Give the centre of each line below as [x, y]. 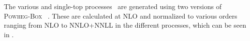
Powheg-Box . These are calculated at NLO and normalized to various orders [121, 15]
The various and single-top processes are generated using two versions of [113, 6]
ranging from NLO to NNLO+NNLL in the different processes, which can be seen [125, 25]
